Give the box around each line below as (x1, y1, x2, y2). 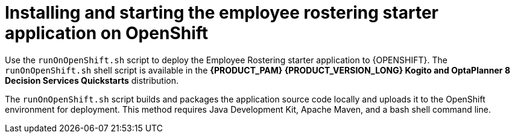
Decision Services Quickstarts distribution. (5, 75, 179, 86)
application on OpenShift (5, 23, 209, 43)
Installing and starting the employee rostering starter (5, 2, 438, 23)
